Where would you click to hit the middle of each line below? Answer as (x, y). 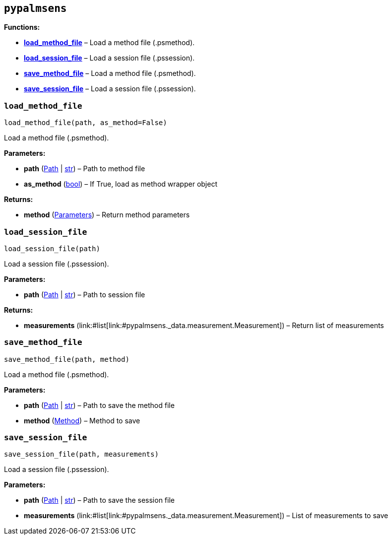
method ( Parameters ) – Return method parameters (107, 215)
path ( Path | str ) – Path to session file (85, 294)
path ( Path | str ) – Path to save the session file (99, 500)
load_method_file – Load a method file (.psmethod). (109, 43)
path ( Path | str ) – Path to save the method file (99, 405)
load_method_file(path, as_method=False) (86, 123)
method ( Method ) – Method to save (82, 420)
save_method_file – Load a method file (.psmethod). (110, 73)
